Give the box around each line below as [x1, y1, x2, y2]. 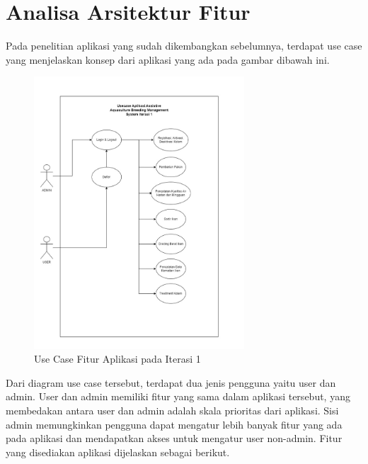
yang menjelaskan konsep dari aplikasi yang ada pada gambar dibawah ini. [6, 52, 330, 67]
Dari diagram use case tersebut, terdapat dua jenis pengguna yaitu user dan [6, 375, 336, 390]
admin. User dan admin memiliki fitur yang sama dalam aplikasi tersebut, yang [6, 389, 350, 404]
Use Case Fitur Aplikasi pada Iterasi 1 [34, 351, 201, 366]
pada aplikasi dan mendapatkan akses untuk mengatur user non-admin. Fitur [6, 431, 343, 446]
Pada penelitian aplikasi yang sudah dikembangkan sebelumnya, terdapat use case [6, 38, 362, 53]
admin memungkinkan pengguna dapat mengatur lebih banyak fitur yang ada [6, 417, 343, 431]
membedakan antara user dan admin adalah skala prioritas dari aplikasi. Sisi [6, 402, 339, 417]
